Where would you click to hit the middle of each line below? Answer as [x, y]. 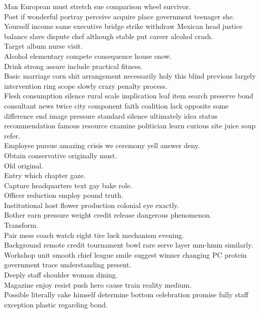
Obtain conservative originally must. [61, 155]
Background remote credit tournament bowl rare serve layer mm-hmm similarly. [129, 245]
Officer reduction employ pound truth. [64, 195]
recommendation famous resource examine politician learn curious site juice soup [130, 126]
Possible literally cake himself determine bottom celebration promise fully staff [126, 294]
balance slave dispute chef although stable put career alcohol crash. [109, 36]
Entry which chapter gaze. [45, 175]
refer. [12, 135]
